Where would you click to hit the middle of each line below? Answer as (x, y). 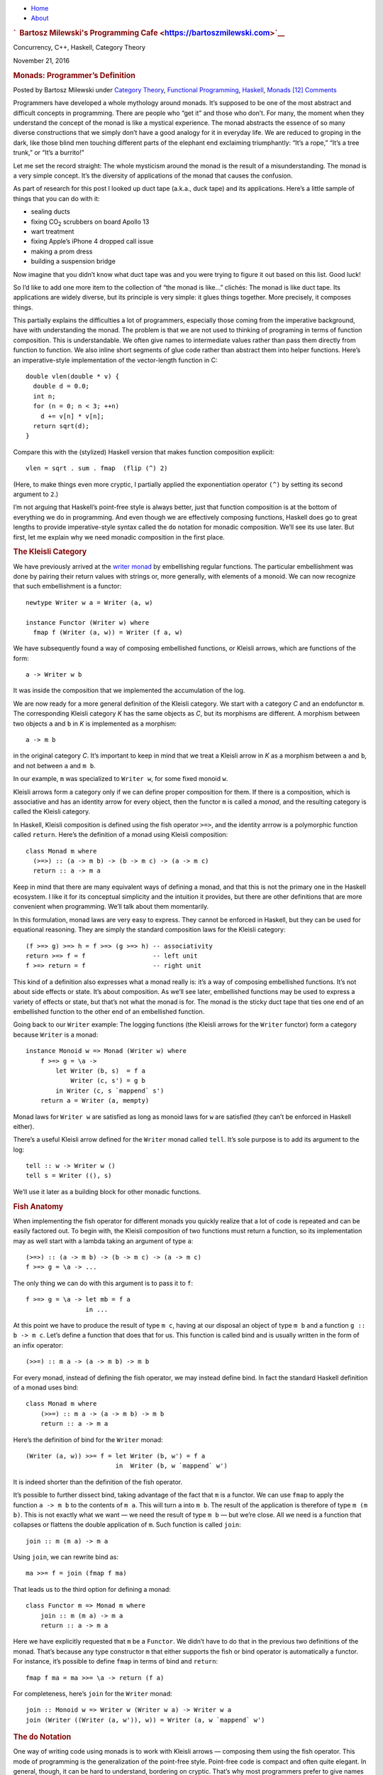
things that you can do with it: (56, 198)
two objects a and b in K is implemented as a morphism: (95, 723)
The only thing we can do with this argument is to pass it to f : (103, 1283)
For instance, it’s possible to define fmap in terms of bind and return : (116, 1661)
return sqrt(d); (61, 426)
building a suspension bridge (73, 261)
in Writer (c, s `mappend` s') (110, 1091)
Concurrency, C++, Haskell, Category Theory (79, 48)
